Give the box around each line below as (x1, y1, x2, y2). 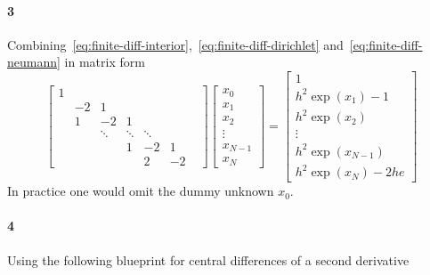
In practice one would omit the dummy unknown (7, 182, 274, 200)
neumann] (7, 53, 61, 71)
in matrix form (64, 53, 145, 71)
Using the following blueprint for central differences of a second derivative (7, 250, 410, 269)
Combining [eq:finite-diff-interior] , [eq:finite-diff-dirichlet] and (7, 35, 344, 53)
